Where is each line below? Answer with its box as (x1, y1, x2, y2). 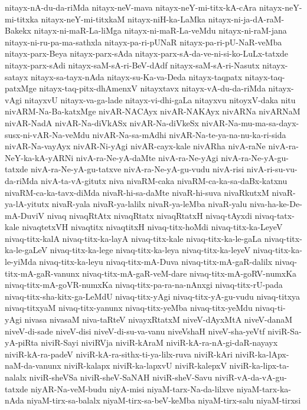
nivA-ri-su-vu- (246, 163, 298, 175)
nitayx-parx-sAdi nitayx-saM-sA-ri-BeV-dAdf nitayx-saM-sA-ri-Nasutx (5, 58, 260, 71)
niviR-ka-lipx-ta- (229, 359, 289, 372)
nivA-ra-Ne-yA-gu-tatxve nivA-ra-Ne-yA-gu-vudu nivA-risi (30, 163, 244, 175)
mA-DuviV (5, 209, 45, 221)
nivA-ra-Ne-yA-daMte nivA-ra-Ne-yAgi (76, 151, 218, 163)
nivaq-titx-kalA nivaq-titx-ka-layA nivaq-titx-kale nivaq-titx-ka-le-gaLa (5, 232, 262, 244)
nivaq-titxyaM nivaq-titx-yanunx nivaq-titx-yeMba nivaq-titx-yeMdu (5, 301, 253, 314)
